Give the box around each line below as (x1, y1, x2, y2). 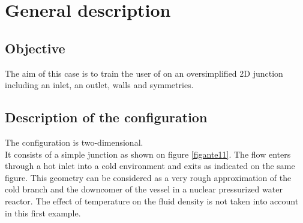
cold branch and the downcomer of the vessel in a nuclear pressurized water (5, 183, 283, 195)
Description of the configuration (5, 108, 208, 126)
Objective (5, 38, 65, 57)
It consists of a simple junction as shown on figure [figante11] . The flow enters (5, 147, 291, 160)
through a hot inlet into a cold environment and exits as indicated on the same (5, 159, 295, 172)
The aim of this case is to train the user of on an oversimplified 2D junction (5, 67, 283, 79)
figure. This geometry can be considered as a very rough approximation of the (5, 171, 292, 183)
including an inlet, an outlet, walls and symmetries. (5, 79, 194, 91)
